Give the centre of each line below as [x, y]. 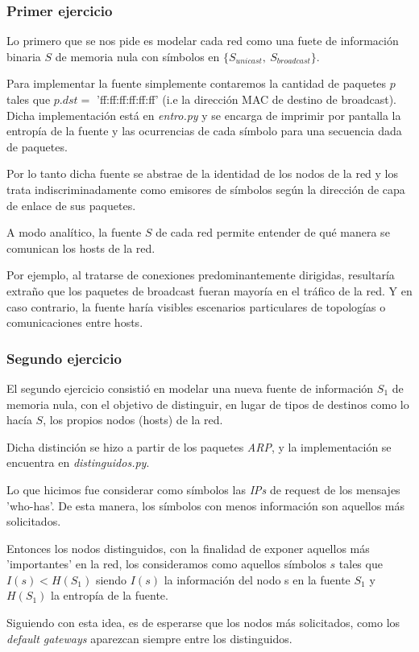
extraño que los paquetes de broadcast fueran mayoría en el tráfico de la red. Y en [209, 290]
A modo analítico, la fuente [74, 232]
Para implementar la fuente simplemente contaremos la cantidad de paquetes [197, 83]
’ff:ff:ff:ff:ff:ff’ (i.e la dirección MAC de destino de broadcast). [246, 99]
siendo [111, 579]
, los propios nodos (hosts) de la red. [133, 420]
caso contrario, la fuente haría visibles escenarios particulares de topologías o [196, 306]
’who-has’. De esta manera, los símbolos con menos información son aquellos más [206, 505]
